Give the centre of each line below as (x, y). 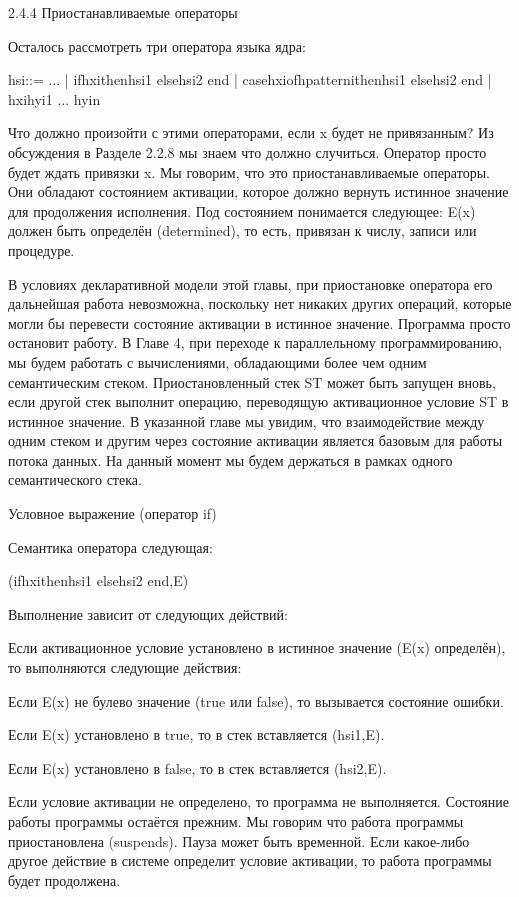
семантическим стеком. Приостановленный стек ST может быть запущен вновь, (252, 381)
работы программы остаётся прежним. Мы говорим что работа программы (236, 821)
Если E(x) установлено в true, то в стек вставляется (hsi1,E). (196, 734)
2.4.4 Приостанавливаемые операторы (123, 12)
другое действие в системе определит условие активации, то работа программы (250, 860)
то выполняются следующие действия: (125, 667)
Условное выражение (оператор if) (112, 513)
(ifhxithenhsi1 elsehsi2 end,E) (98, 580)
